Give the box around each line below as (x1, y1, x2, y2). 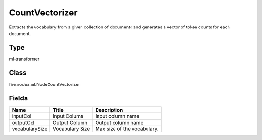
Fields (9, 94, 28, 102)
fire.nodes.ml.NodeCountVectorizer (9, 81, 80, 87)
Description (95, 106, 123, 113)
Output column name (95, 119, 144, 126)
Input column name (95, 112, 140, 119)
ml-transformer (9, 56, 40, 62)
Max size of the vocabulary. (95, 126, 159, 132)
